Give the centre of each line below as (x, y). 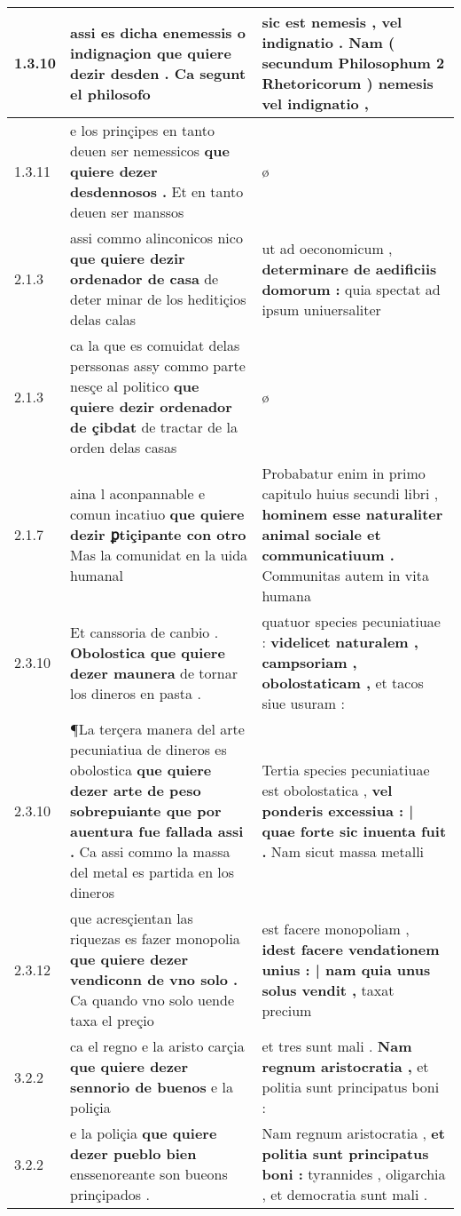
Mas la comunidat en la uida (159, 555)
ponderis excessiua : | (338, 811)
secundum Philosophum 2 (353, 63)
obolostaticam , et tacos (343, 683)
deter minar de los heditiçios (158, 299)
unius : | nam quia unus (346, 969)
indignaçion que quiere (151, 52)
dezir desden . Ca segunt (158, 73)
